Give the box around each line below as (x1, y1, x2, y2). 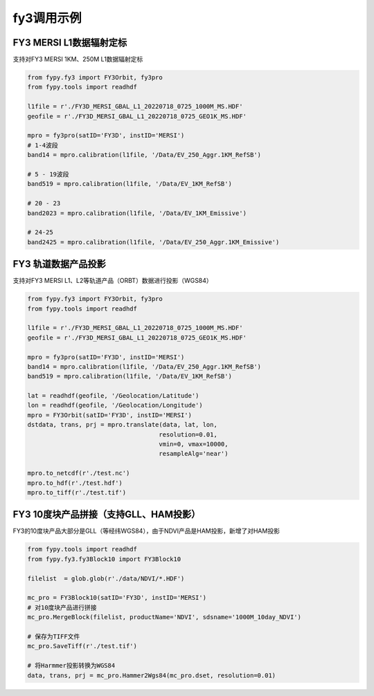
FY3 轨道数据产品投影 (12, 258, 107, 270)
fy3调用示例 (12, 10, 82, 26)
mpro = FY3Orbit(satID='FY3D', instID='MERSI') (27, 411, 192, 419)
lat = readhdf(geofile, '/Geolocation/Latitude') (27, 392, 199, 400)
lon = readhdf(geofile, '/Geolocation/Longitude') (27, 401, 204, 410)
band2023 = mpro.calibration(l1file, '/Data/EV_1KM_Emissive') (27, 209, 247, 217)
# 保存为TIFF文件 (27, 632, 80, 640)
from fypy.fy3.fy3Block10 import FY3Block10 (27, 555, 181, 563)
